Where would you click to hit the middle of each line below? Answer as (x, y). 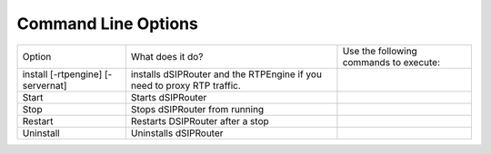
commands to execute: (391, 62)
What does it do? (167, 56)
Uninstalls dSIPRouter (177, 133)
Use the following (380, 51)
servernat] (45, 85)
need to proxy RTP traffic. (185, 85)
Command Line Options (108, 24)
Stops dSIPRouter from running (197, 109)
